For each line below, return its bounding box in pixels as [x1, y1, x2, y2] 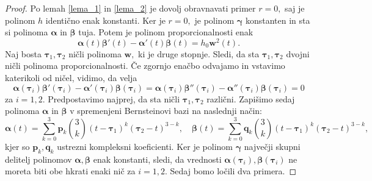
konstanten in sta [245, 13, 310, 26]
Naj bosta [5, 47, 42, 60]
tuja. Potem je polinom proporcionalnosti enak [78, 26, 253, 38]
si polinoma [5, 26, 48, 38]
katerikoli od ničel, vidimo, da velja [5, 71, 137, 84]
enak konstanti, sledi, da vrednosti [93, 152, 222, 165]
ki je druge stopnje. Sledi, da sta [138, 47, 260, 60]
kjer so [5, 140, 30, 152]
